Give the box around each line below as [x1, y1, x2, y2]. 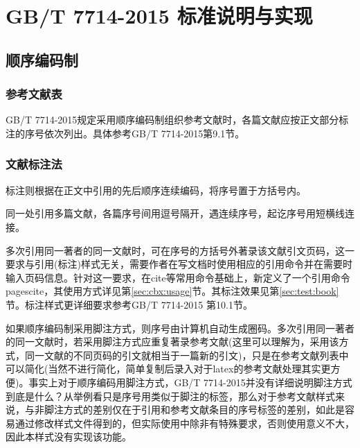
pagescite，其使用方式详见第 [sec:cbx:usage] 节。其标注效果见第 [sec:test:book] [6, 284, 339, 298]
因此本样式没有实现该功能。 [6, 429, 132, 444]
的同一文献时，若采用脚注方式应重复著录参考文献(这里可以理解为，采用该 [6, 334, 339, 349]
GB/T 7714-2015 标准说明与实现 [6, 1, 313, 30]
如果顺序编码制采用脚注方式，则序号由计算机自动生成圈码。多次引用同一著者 [6, 320, 354, 335]
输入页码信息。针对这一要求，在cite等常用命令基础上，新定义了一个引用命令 [6, 270, 350, 284]
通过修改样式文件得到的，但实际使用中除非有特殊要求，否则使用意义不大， [15, 415, 354, 430]
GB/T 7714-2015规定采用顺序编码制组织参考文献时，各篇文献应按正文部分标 [6, 112, 349, 127]
